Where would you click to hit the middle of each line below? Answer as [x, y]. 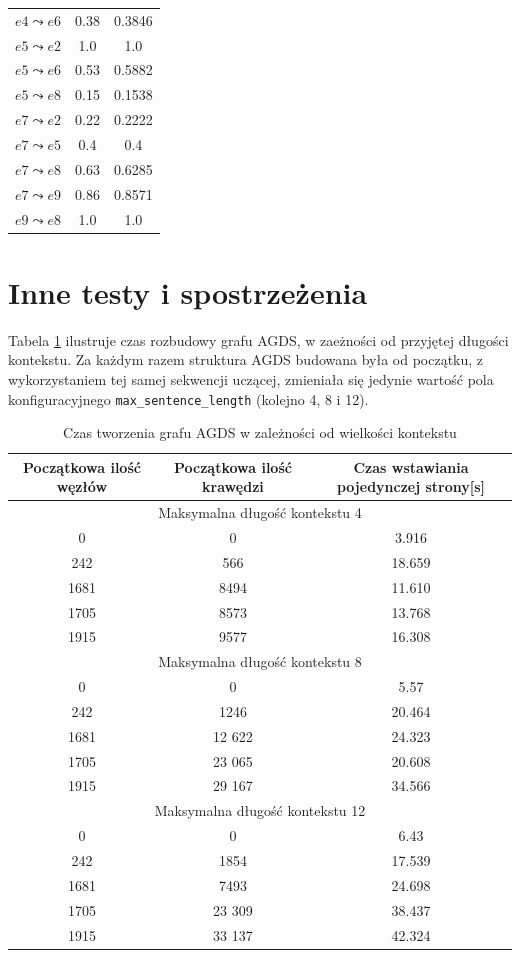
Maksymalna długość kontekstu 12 [260, 810]
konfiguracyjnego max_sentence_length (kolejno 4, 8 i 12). [188, 398]
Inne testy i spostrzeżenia [188, 291]
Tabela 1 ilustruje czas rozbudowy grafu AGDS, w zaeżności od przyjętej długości [258, 339]
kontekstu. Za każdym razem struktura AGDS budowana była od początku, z [246, 359]
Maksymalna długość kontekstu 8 [260, 661]
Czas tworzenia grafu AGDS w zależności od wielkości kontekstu [260, 432]
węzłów [82, 486]
